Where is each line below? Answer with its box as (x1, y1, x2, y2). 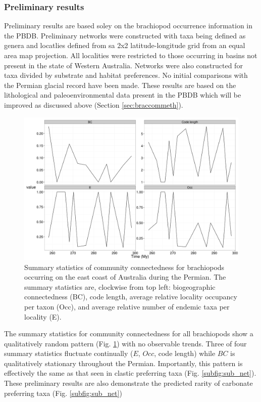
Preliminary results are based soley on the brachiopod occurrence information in (4, 20, 253, 31)
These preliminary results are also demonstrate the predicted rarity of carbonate (4, 378, 253, 388)
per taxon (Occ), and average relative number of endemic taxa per (24, 301, 230, 311)
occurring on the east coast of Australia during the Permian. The (24, 272, 226, 282)
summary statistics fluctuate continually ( (4, 348, 133, 359)
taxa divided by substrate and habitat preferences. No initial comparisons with (4, 70, 248, 80)
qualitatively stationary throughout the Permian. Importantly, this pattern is (4, 358, 243, 368)
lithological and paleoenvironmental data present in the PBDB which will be (4, 90, 241, 100)
